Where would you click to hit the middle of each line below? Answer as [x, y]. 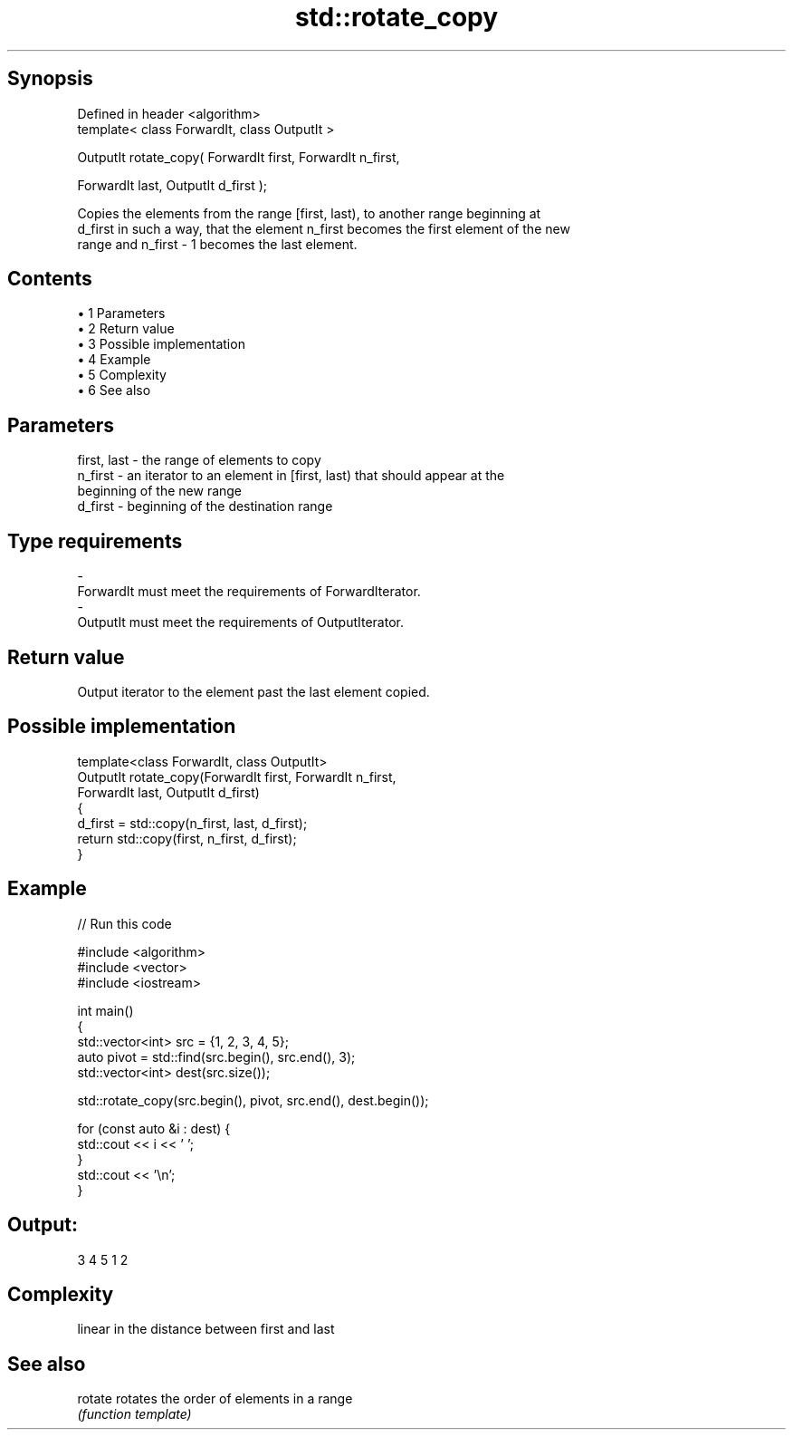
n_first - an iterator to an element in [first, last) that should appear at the [291, 476]
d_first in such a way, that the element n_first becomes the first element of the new [324, 228]
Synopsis [50, 79]
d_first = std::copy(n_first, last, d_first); [192, 823]
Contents [50, 279]
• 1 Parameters [121, 313]
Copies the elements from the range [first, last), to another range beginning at [309, 213]
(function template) [134, 1414]
